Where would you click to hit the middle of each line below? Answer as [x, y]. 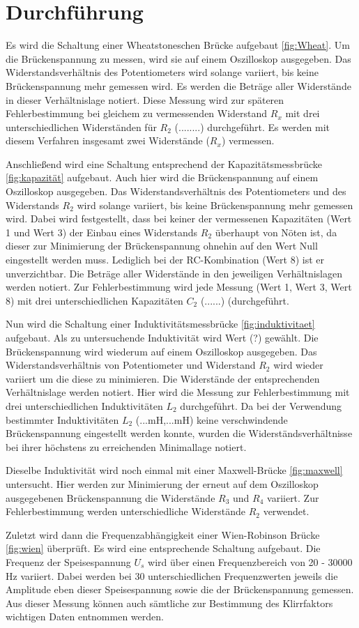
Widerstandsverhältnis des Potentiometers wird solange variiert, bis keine [162, 72]
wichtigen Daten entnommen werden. [85, 616]
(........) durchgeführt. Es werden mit [252, 127]
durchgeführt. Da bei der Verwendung [261, 405]
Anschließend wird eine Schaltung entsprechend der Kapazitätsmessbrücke [164, 163]
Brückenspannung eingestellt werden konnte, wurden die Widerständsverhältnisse [179, 433]
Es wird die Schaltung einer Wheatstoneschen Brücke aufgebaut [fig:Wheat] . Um [178, 45]
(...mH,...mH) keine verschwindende [212, 419]
